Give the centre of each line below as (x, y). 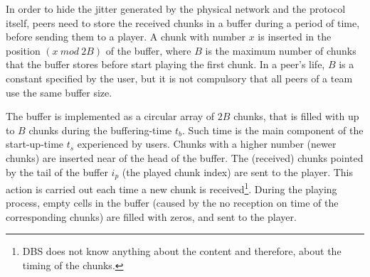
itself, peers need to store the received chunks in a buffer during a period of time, (183, 22)
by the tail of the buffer (57, 172)
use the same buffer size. (59, 92)
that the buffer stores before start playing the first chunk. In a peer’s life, (165, 64)
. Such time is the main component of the (273, 130)
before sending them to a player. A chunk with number (126, 37)
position (23, 50)
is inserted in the (295, 37)
